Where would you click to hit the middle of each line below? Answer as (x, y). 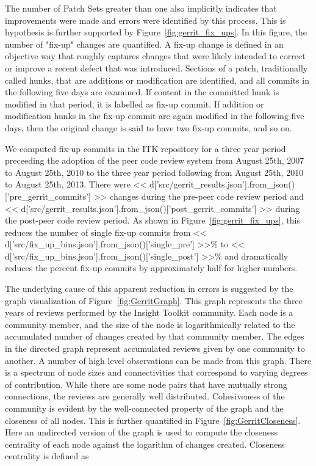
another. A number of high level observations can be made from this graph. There (158, 360)
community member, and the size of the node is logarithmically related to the (150, 324)
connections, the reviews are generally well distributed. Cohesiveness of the (145, 396)
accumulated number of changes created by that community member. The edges (155, 336)
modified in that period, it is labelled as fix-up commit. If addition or (135, 104)
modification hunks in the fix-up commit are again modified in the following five (155, 116)
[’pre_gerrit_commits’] (48, 196)
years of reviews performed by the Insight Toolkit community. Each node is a (149, 312)
